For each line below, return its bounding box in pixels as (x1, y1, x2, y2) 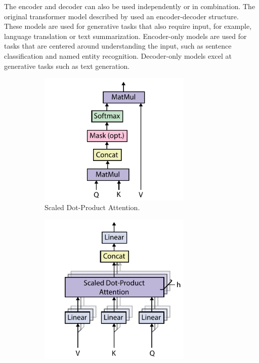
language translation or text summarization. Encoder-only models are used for (4, 30, 247, 41)
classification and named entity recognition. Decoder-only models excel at (4, 50, 232, 61)
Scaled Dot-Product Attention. (45, 202, 140, 213)
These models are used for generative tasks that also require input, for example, (4, 21, 252, 31)
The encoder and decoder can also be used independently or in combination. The (4, 1, 255, 11)
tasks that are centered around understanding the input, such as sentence (4, 41, 232, 51)
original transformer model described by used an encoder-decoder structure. (4, 11, 239, 21)
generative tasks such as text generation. (4, 60, 130, 71)
